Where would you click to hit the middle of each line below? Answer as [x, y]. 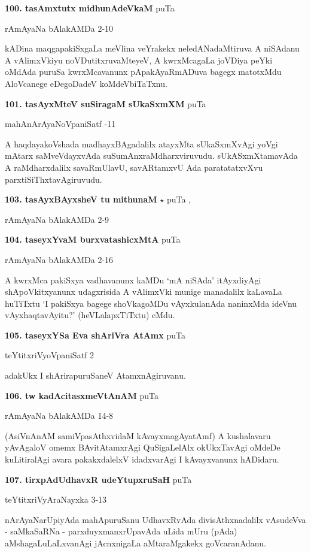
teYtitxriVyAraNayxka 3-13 [56, 499]
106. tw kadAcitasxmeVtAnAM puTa [82, 395]
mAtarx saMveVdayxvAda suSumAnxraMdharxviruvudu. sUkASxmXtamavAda [151, 155]
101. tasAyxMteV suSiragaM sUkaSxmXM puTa [106, 103]
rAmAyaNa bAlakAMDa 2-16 [59, 259]
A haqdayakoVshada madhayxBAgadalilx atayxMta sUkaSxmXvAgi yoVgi [141, 143]
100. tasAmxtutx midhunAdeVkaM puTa [90, 8]
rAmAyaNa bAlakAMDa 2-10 [59, 28]
